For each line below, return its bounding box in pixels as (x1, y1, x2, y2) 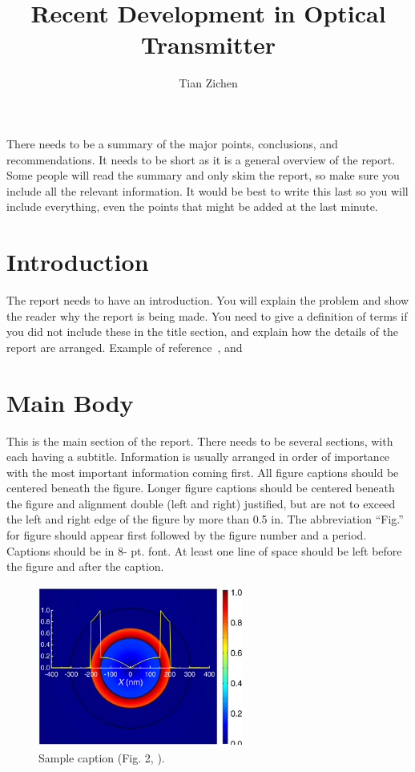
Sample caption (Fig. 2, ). (38, 749, 165, 766)
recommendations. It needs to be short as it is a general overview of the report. (6, 151, 396, 168)
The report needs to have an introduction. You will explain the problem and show (6, 292, 409, 308)
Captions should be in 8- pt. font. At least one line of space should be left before (6, 542, 402, 559)
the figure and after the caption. (6, 558, 164, 575)
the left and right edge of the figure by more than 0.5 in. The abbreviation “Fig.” (6, 511, 404, 527)
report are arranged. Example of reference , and (6, 338, 243, 355)
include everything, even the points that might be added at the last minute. (6, 198, 378, 215)
